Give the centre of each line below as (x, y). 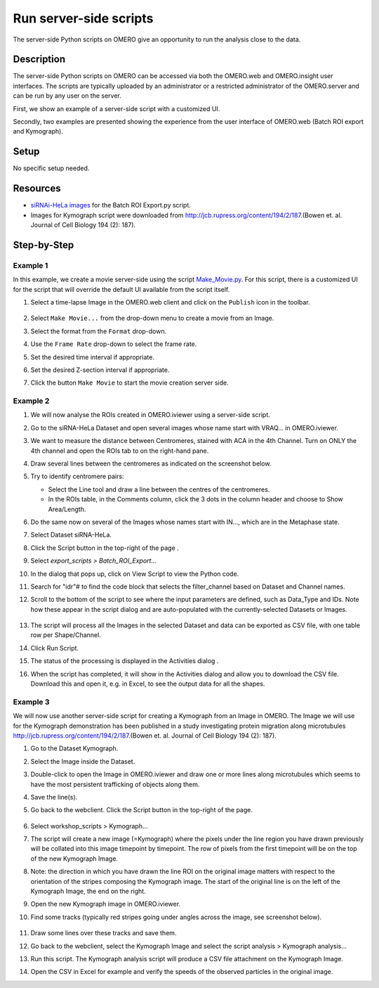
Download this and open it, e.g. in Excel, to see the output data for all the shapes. (148, 684)
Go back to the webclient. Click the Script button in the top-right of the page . (141, 810)
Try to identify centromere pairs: (77, 476)
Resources (37, 189)
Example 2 (31, 401)
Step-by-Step (44, 245)
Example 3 (31, 702)
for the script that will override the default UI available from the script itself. (121, 289)
